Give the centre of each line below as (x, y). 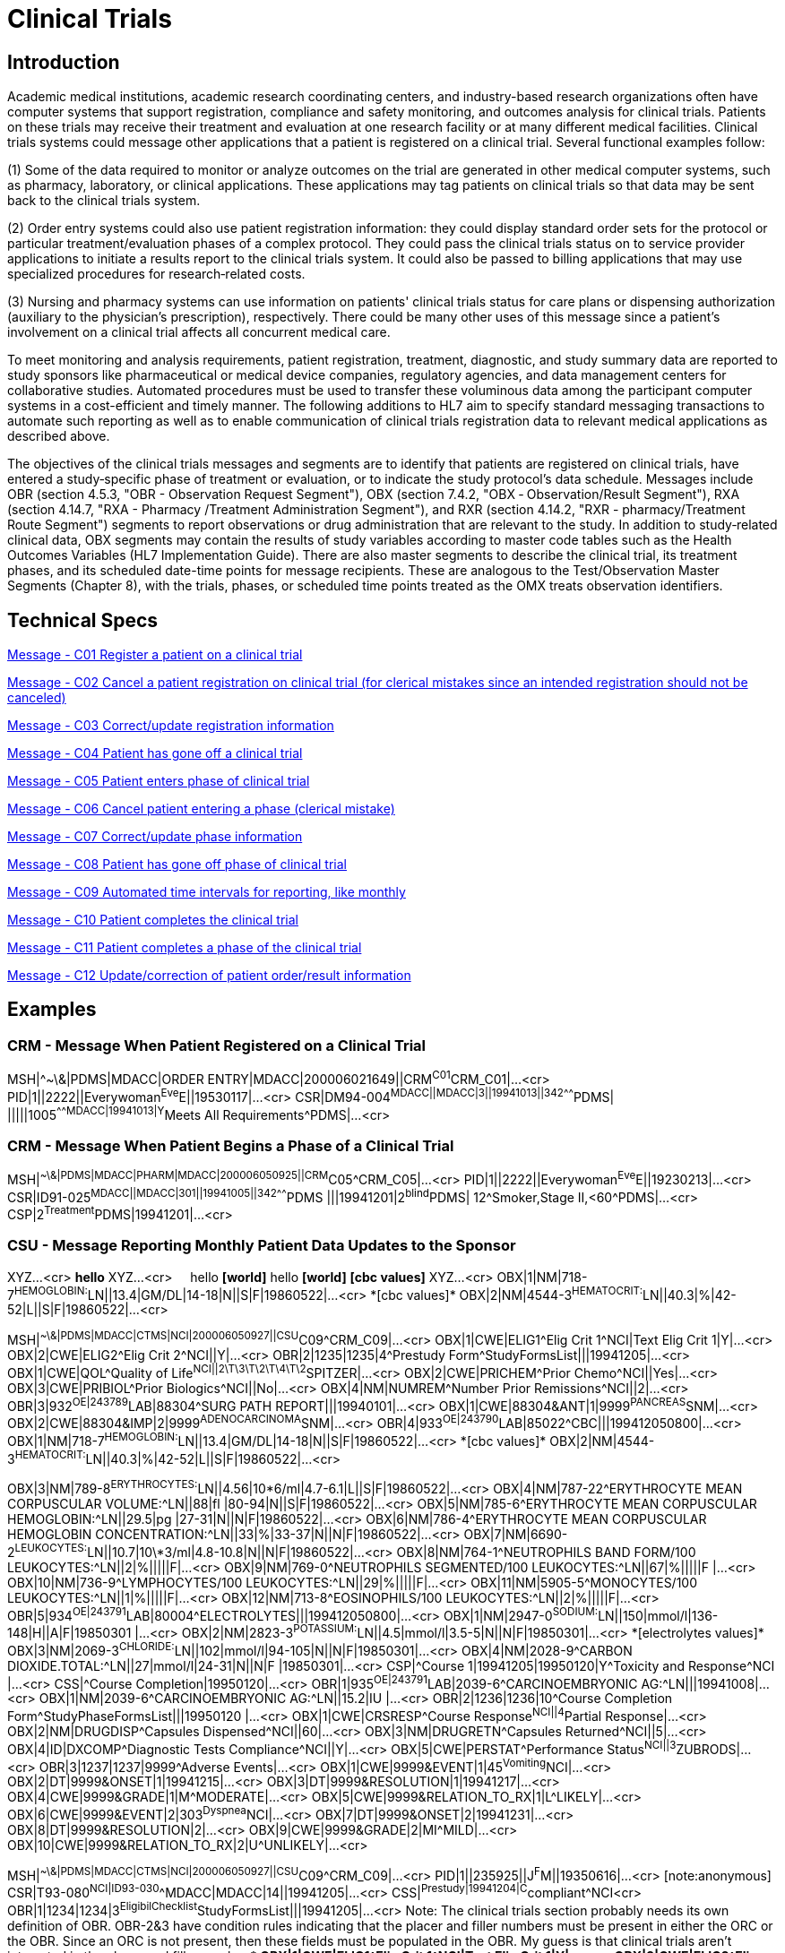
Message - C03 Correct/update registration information (171, 726)
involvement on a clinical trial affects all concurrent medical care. (199, 332)
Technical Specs (83, 620)
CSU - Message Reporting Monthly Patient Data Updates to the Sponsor (262, 1246)
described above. (59, 436)
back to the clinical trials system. (104, 201)
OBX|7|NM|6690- (516, 1534)
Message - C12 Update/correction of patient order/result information (209, 976)
